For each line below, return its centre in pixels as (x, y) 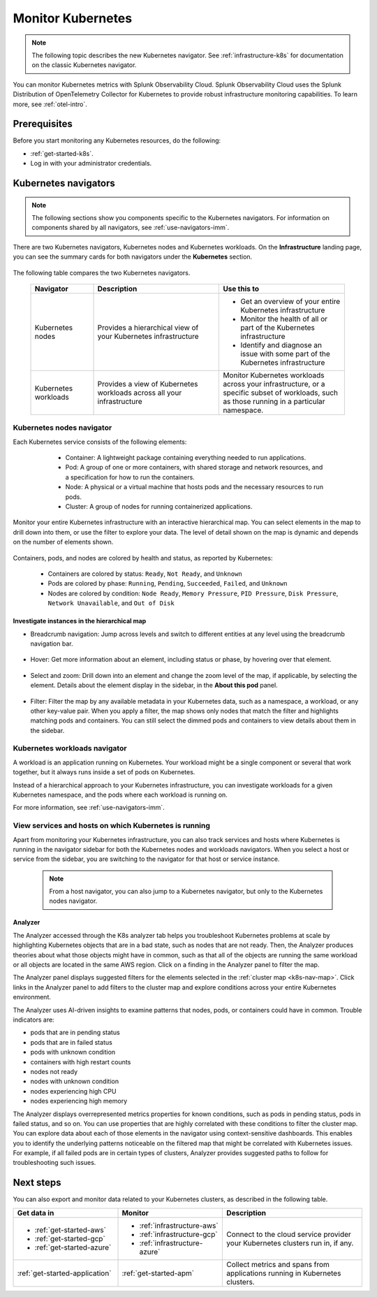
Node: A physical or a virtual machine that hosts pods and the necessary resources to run (194, 487)
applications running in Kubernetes (284, 1273)
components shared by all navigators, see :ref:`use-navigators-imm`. (131, 228)
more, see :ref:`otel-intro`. (50, 104)
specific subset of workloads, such (281, 393)
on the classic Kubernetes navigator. (84, 65)
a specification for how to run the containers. (130, 477)
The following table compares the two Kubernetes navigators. (102, 273)
